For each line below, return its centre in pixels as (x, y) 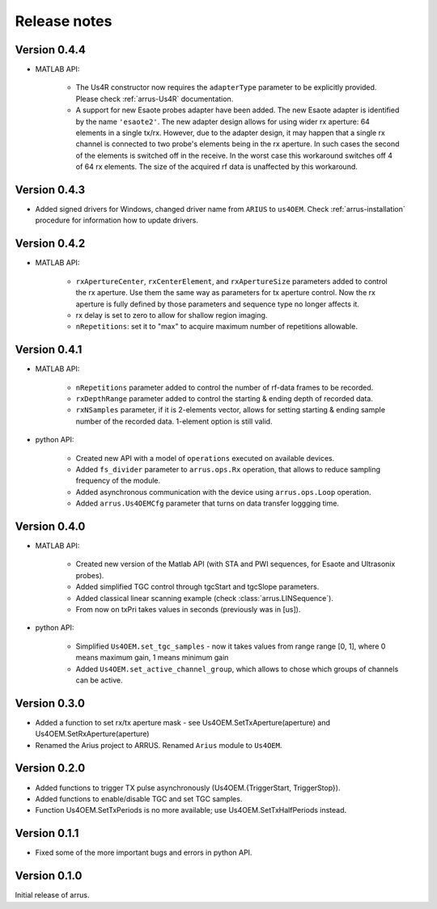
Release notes (64, 21)
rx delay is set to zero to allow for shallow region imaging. (172, 315)
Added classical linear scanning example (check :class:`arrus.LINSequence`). (204, 598)
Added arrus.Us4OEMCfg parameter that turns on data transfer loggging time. (208, 503)
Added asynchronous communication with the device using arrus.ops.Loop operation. (223, 492)
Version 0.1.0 (49, 876)
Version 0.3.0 (50, 703)
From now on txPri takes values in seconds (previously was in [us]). (188, 610)
